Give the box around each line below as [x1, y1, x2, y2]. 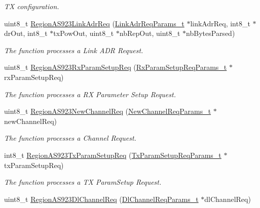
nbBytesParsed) [186, 28, 235, 38]
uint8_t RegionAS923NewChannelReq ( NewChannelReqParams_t [4, 106, 211, 116]
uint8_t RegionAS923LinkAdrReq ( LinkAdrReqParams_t [4, 18, 184, 28]
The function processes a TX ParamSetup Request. [4, 177, 162, 187]
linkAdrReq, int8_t [190, 18, 250, 28]
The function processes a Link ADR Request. [4, 45, 143, 55]
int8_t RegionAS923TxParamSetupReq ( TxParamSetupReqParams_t [4, 149, 221, 160]
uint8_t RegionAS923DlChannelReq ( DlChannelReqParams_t [4, 193, 199, 204]
